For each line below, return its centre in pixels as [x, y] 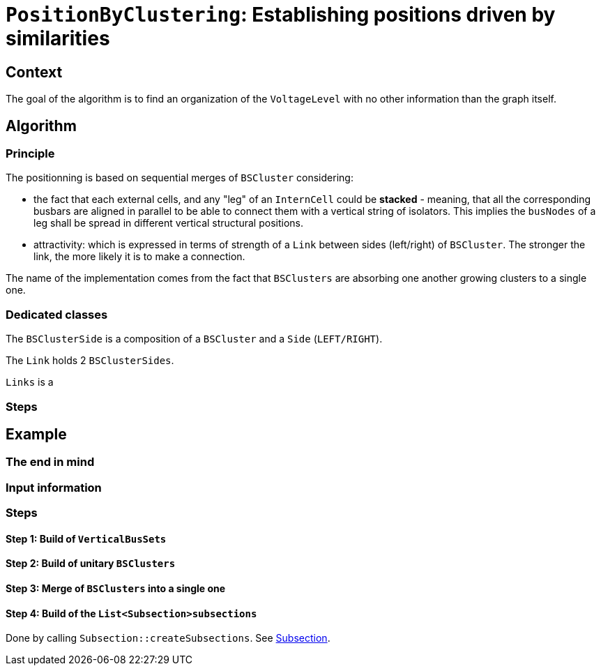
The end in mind [50, 462]
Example [36, 434]
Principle [30, 154]
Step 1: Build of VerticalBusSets [86, 538]
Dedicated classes [57, 314]
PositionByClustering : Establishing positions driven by [281, 15]
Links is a [30, 382]
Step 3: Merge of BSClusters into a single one [116, 588]
